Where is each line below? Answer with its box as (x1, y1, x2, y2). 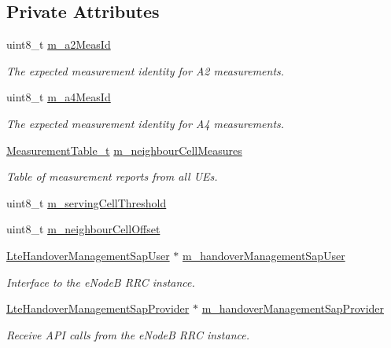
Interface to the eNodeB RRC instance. (6, 273, 195, 290)
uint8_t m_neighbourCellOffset (6, 221, 160, 237)
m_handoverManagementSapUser (182, 247, 345, 263)
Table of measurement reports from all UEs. (6, 168, 218, 185)
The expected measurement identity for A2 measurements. (6, 62, 285, 79)
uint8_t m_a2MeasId (6, 36, 111, 53)
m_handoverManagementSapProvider (201, 300, 385, 317)
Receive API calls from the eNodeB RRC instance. (6, 326, 249, 343)
